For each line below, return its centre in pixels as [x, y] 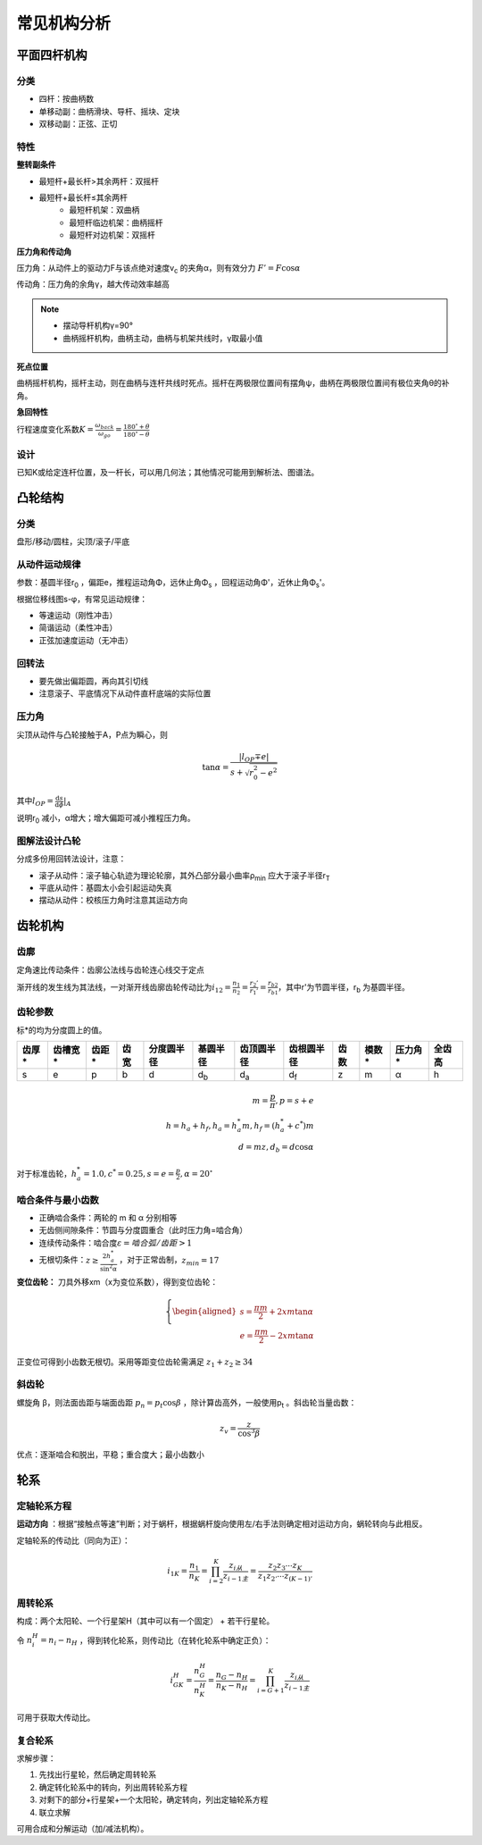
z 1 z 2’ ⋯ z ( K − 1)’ [285, 1577]
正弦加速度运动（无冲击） [86, 640]
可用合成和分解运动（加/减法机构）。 [83, 1829]
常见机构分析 [64, 23]
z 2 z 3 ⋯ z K [285, 1566]
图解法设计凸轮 [49, 841]
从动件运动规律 [49, 565]
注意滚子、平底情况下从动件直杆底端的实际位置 [125, 693]
